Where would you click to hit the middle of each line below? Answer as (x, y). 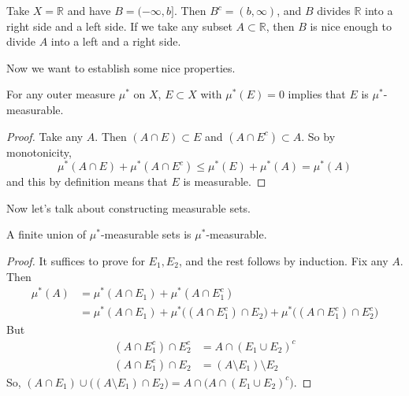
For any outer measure (61, 94)
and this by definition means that (87, 181)
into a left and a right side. (116, 41)
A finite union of (46, 234)
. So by (318, 136)
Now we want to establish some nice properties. (121, 67)
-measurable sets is (146, 234)
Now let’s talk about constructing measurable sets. (129, 207)
